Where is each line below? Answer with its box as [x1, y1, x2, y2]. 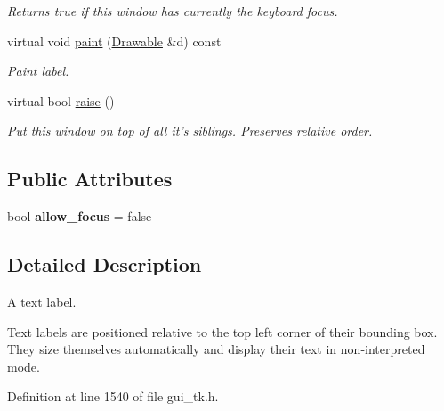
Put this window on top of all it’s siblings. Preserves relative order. [7, 121, 373, 140]
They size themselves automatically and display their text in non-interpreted [7, 340, 425, 358]
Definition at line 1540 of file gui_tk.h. [7, 387, 219, 406]
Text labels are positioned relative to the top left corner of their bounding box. [7, 322, 438, 341]
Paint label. [7, 62, 69, 80]
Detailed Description [7, 251, 202, 278]
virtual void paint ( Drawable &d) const [7, 31, 222, 50]
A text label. [7, 292, 77, 310]
